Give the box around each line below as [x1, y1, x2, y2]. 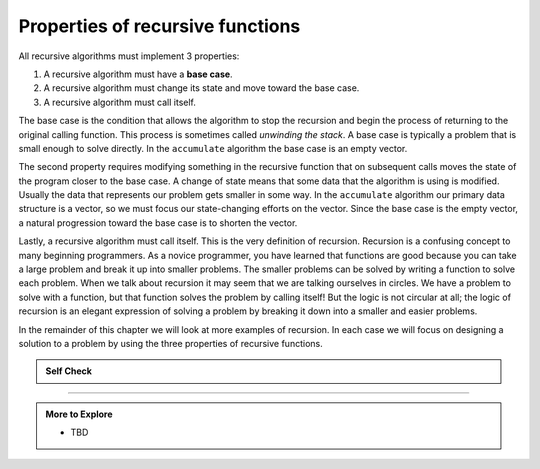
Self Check [45, 365, 92, 377]
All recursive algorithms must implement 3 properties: [18, 50, 240, 62]
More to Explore [45, 408, 114, 420]
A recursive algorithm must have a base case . [43, 68, 234, 80]
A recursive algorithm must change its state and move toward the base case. [43, 82, 360, 94]
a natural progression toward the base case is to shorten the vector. [18, 216, 298, 229]
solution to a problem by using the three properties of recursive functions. [18, 337, 324, 349]
